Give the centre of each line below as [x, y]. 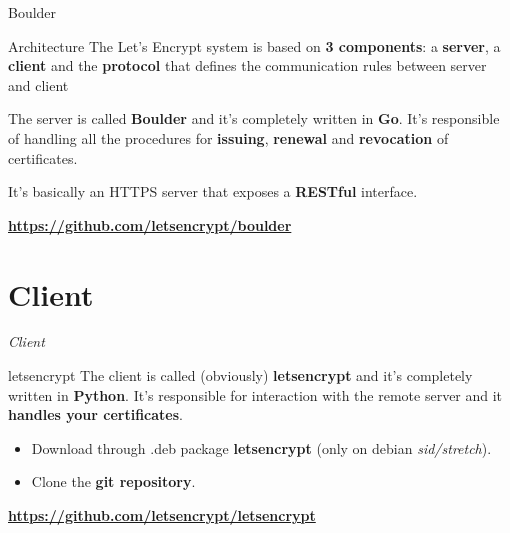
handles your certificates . [95, 414]
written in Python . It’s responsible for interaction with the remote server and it [255, 394]
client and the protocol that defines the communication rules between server [247, 65]
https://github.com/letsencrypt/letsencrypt [162, 515]
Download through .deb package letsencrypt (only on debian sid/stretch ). [261, 447]
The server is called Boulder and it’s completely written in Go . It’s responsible [254, 118]
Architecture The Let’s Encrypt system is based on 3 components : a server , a [254, 45]
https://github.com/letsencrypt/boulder [150, 224]
